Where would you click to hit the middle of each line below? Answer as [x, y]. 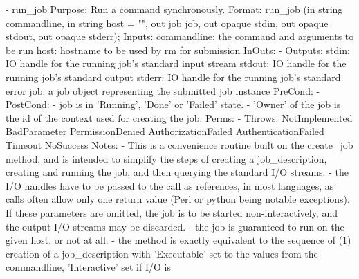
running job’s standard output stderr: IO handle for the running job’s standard [173, 76]
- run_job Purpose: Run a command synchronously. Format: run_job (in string [174, 9]
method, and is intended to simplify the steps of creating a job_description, [166, 158]
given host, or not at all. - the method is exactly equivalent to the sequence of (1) [178, 240]
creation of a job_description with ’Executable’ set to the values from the [162, 253]
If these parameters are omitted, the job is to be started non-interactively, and [172, 212]
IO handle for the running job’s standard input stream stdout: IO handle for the [176, 63]
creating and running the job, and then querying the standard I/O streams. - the [177, 172]
